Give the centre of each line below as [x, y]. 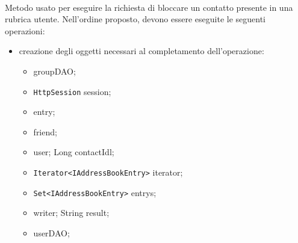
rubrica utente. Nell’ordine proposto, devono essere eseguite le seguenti [135, 19]
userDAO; [51, 232]
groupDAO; [54, 71]
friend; [45, 131]
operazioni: [25, 30]
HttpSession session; [72, 91]
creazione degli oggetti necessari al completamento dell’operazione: [141, 51]
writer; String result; [71, 213]
